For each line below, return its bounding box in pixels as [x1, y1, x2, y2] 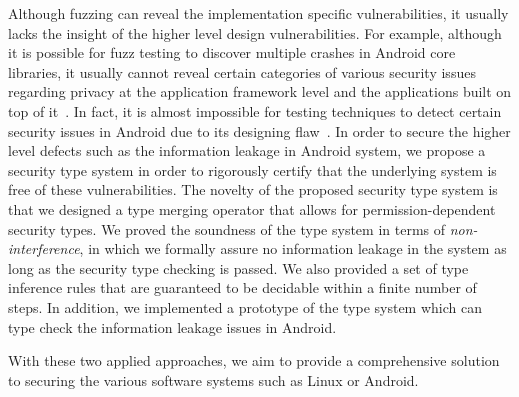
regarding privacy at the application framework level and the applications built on [8, 81, 512, 102]
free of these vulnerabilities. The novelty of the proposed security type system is [8, 179, 498, 200]
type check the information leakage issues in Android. [8, 316, 337, 337]
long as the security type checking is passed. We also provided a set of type [8, 257, 469, 278]
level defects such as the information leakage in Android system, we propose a [8, 140, 486, 161]
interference [8, 238, 80, 259]
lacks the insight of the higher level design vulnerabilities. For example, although [8, 22, 502, 43]
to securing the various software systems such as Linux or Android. [8, 369, 419, 390]
